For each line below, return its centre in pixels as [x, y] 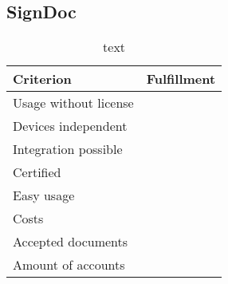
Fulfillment [181, 79]
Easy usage [44, 195]
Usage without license [73, 103]
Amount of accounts [69, 265]
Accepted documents [71, 242]
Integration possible [68, 149]
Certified [37, 172]
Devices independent [70, 126]
